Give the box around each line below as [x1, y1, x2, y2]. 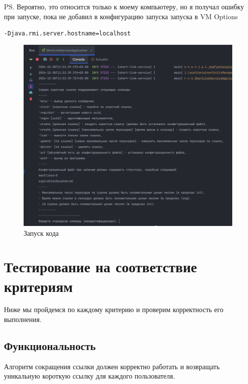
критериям [4, 276, 73, 296]
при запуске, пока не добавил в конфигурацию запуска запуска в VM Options [4, 11, 238, 21]
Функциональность [4, 338, 96, 353]
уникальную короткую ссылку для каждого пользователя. [4, 371, 175, 381]
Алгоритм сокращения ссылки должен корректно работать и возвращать [4, 361, 220, 371]
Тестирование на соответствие [4, 256, 197, 277]
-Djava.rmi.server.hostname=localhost [4, 30, 131, 37]
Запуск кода [24, 227, 59, 238]
